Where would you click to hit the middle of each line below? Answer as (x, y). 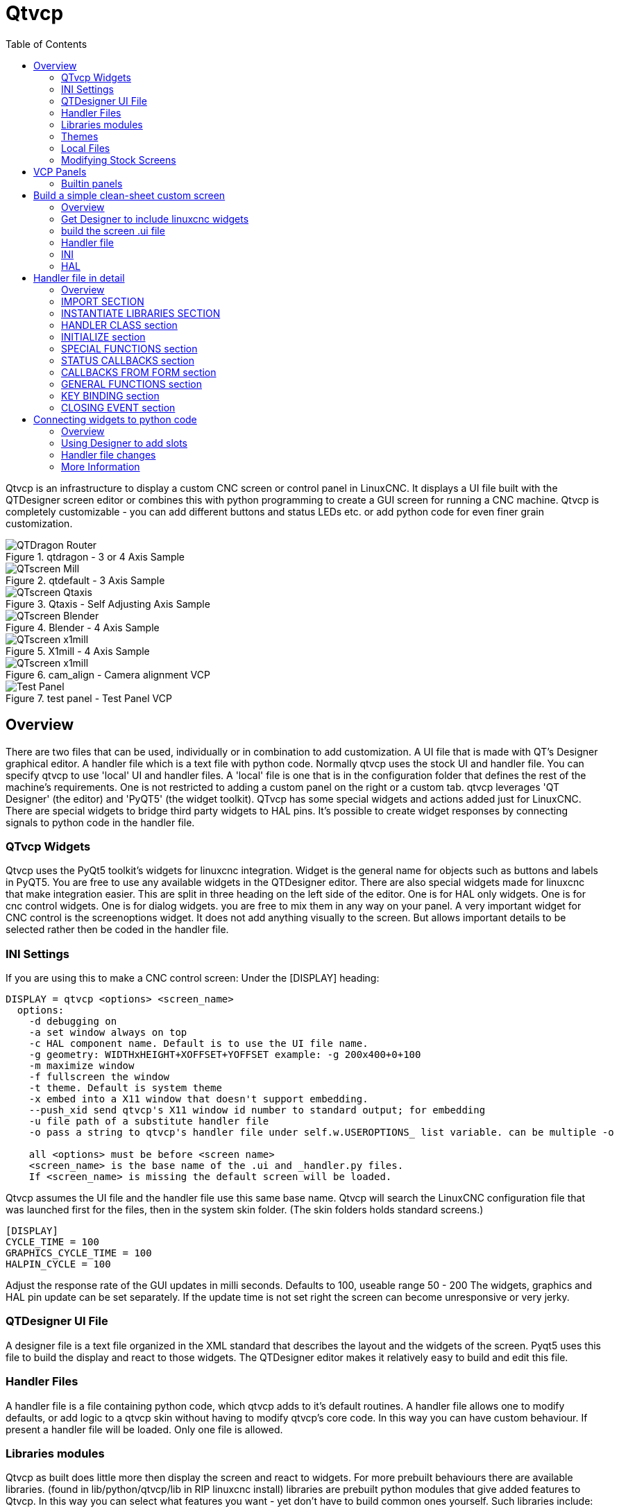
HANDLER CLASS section (119, 325)
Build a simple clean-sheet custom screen (129, 195)
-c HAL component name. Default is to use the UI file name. (198, 1044)
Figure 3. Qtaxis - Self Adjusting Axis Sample (108, 604)
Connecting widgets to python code (115, 419)
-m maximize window (82, 1066)
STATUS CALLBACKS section (128, 360)
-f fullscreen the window (99, 1077)
